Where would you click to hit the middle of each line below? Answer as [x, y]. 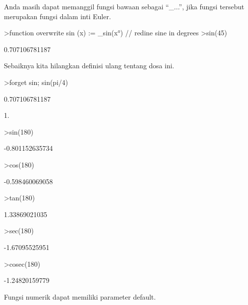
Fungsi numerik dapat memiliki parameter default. [80, 296]
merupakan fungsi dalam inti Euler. [57, 16]
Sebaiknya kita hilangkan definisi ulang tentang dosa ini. [89, 66]
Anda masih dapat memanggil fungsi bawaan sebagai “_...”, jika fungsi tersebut [124, 6]
